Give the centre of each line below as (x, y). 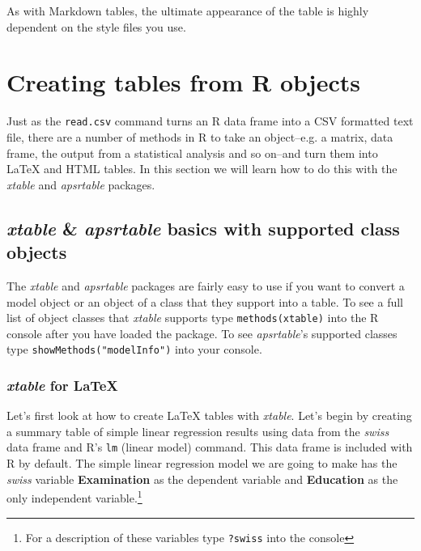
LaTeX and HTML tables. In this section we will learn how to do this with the (202, 169)
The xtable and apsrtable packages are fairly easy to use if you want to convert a (206, 285)
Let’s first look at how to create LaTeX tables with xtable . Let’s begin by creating (209, 415)
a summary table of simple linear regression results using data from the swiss (198, 431)
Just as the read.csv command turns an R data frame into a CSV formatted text (210, 121)
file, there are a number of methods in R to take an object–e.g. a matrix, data (200, 136)
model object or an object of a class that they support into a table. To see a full (205, 301)
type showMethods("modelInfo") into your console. (134, 349)
